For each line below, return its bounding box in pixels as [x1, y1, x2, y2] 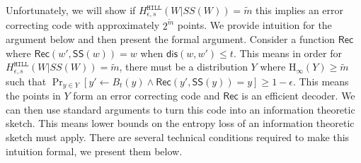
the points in [6, 88, 61, 103]
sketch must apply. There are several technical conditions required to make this [6, 129, 350, 144]
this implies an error [256, 3, 344, 17]
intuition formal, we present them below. [6, 143, 183, 158]
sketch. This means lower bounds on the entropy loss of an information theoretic [6, 116, 355, 131]
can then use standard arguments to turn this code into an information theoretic [6, 102, 355, 116]
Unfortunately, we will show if [6, 3, 136, 17]
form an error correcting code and [73, 88, 220, 103]
